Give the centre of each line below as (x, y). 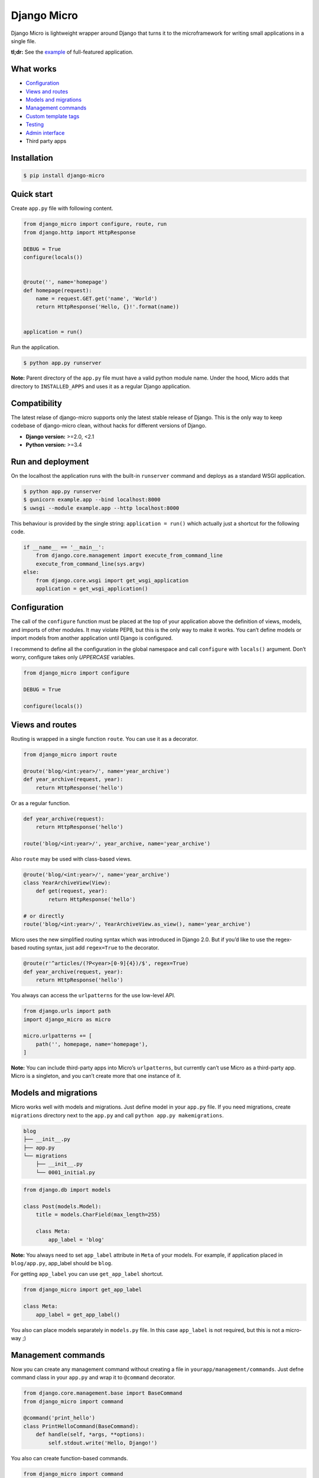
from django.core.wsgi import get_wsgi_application (112, 580)
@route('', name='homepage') (66, 282)
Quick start (32, 194)
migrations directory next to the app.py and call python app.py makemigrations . (117, 1115)
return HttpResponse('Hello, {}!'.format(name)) (108, 307)
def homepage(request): (58, 290)
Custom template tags (53, 116)
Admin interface (45, 132)
